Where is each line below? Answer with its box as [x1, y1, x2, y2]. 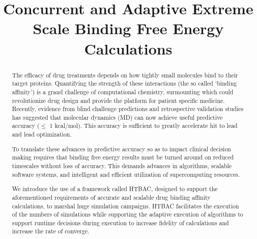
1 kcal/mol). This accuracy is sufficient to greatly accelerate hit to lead [49, 121, 238, 130]
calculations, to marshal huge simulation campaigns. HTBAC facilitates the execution [12, 201, 239, 210]
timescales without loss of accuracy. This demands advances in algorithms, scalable [12, 162, 232, 170]
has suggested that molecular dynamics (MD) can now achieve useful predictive [12, 113, 223, 121]
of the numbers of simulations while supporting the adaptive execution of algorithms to [12, 210, 243, 219]
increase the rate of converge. [12, 227, 90, 235]
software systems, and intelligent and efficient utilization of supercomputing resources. [12, 170, 240, 178]
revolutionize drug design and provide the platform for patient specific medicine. [12, 96, 225, 104]
